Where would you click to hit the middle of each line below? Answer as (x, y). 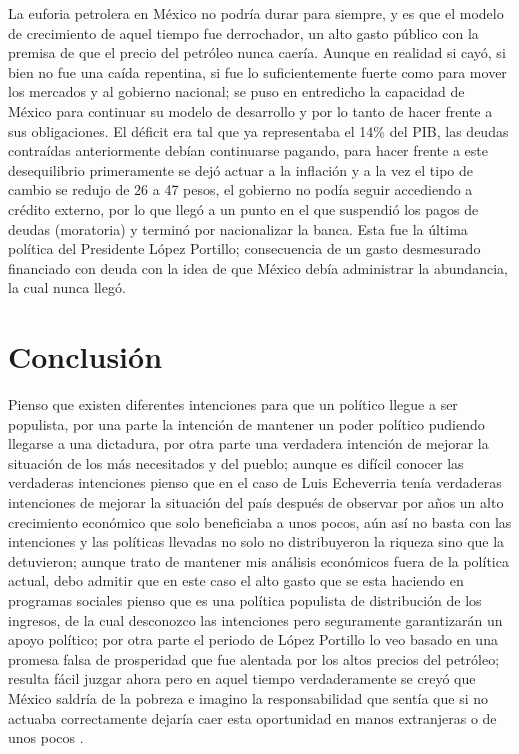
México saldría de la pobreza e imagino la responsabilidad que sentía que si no (248, 697)
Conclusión (85, 356)
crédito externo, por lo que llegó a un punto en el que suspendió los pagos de (243, 208)
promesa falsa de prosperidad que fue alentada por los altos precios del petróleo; (254, 658)
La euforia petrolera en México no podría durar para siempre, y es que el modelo (256, 13)
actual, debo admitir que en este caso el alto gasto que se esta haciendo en (236, 580)
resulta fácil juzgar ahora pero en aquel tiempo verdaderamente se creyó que (242, 678)
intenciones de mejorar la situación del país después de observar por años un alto (256, 502)
